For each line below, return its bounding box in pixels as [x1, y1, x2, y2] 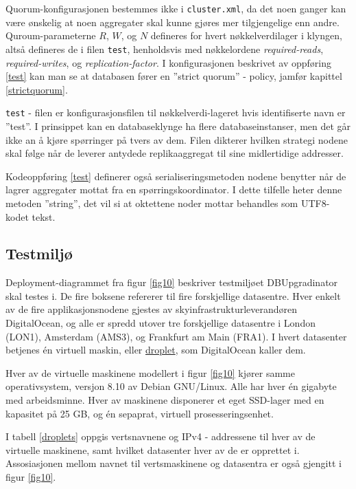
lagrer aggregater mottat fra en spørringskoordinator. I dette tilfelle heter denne [5, 182, 342, 197]
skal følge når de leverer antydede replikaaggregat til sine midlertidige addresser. [5, 146, 344, 160]
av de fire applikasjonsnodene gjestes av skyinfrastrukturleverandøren [5, 302, 298, 316]
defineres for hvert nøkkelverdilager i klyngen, [150, 28, 342, 43]
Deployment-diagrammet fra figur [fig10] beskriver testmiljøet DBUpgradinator [5, 275, 338, 290]
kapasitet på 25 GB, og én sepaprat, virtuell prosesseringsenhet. [5, 406, 274, 420]
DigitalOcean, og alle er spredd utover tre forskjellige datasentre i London [5, 316, 316, 330]
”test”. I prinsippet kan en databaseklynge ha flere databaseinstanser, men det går [5, 118, 351, 133]
